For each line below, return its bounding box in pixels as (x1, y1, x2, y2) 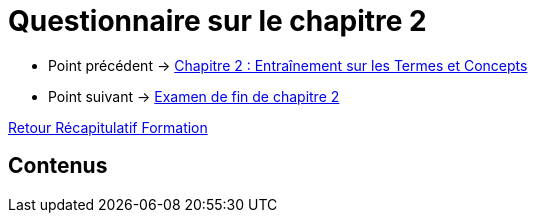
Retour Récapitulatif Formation (8, 118, 208, 136)
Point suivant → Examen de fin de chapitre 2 (48, 87, 340, 105)
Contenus (8, 153, 108, 179)
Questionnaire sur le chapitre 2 (8, 4, 427, 38)
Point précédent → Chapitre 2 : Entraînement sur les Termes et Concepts (48, 56, 528, 74)
